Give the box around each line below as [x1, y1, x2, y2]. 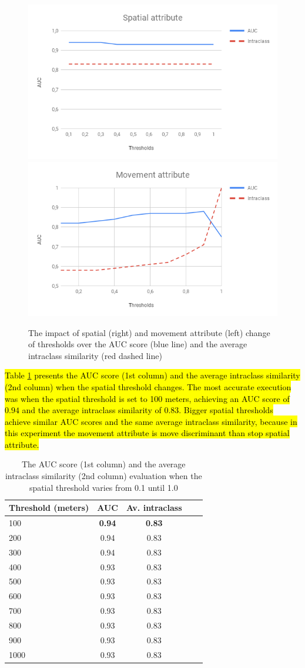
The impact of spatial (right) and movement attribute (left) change [28, 326, 270, 338]
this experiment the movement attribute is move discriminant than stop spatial [5, 427, 290, 439]
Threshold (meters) [9, 501, 89, 514]
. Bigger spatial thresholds [179, 404, 273, 416]
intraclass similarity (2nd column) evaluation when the [5, 470, 202, 482]
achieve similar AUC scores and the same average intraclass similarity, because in [5, 415, 297, 427]
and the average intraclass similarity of [22, 404, 162, 416]
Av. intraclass [126, 501, 182, 514]
